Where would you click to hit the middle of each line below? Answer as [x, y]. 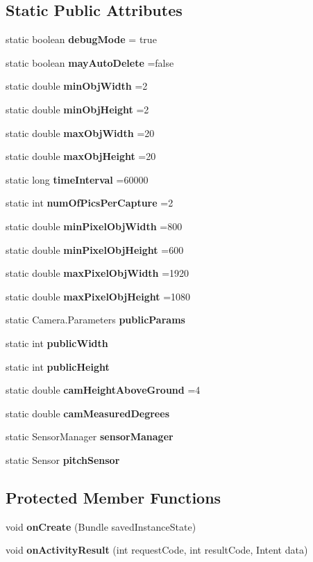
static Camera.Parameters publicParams [95, 320]
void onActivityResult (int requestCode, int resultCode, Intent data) [157, 550]
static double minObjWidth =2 [77, 86]
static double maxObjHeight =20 [81, 156]
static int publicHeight [58, 366]
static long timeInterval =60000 [77, 179]
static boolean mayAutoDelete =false [90, 62]
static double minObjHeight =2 [77, 109]
